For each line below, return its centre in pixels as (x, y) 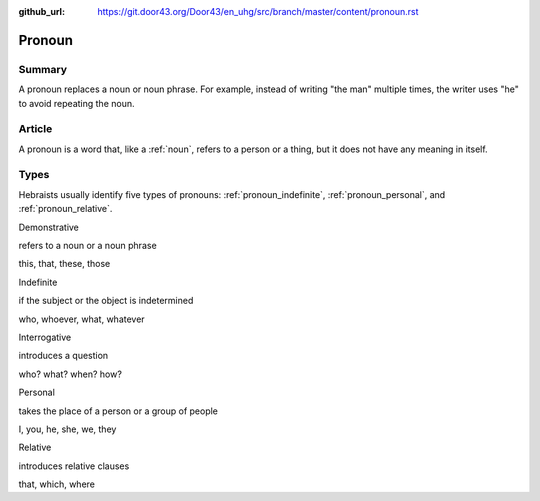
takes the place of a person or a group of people (118, 411)
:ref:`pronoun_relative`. (65, 209)
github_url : (41, 11)
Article (35, 129)
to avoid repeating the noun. (76, 103)
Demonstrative (49, 227)
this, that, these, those (64, 264)
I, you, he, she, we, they (67, 429)
